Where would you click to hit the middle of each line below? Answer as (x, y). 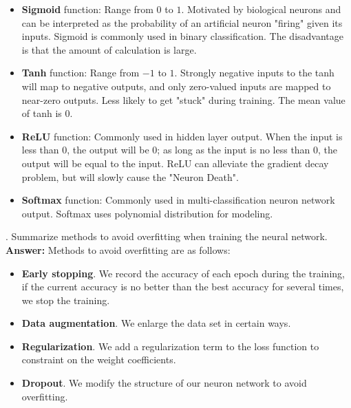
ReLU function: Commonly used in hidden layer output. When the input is (182, 136)
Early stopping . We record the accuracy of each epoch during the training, (183, 273)
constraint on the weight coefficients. (99, 359)
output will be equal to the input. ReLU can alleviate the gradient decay (175, 163)
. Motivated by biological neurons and (261, 9)
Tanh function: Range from (81, 73)
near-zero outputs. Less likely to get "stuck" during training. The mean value (183, 99)
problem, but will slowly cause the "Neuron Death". (130, 176)
